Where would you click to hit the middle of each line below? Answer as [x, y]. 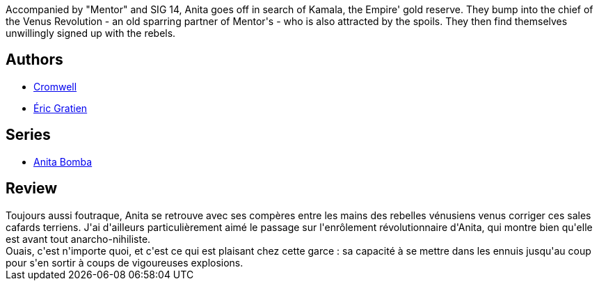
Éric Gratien [61, 108]
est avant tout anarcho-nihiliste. [78, 239]
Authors [34, 60]
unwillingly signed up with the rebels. [91, 33]
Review [32, 189]
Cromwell [55, 86]
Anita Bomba [63, 161]
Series [28, 135]
